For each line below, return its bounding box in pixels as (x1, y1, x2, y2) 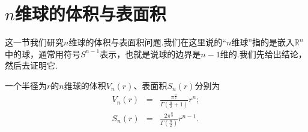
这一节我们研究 (5, 36, 64, 48)
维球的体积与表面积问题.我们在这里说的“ (68, 36, 226, 48)
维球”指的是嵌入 (231, 36, 294, 48)
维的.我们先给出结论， (220, 47, 307, 60)
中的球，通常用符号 (5, 47, 80, 60)
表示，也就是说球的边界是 (100, 47, 201, 60)
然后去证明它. (5, 59, 58, 72)
